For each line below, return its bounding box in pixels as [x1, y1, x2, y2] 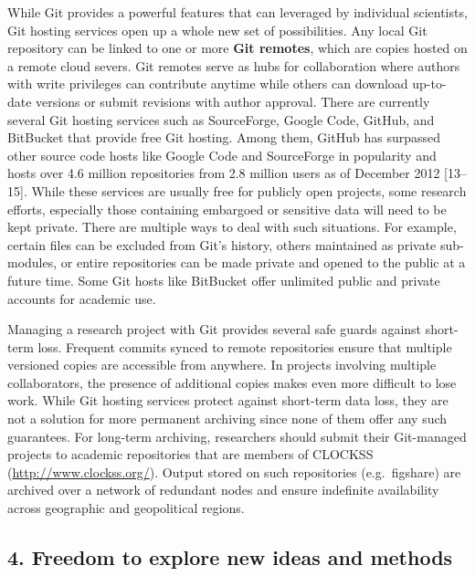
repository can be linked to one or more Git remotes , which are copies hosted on [7, 38, 468, 58]
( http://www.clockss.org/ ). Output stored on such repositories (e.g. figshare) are [7, 462, 461, 481]
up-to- [412, 74, 447, 93]
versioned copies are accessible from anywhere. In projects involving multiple [7, 355, 437, 374]
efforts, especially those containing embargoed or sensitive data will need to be [7, 199, 447, 218]
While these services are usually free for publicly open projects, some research [31, 181, 467, 200]
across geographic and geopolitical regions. [7, 498, 245, 518]
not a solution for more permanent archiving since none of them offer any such [7, 409, 448, 428]
